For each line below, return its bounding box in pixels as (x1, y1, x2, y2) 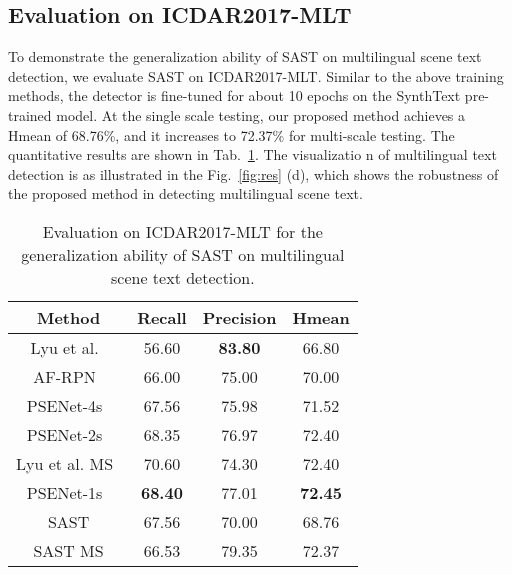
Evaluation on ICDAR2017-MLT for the (42, 219, 323, 243)
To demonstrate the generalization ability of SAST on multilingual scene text (8, 46, 482, 67)
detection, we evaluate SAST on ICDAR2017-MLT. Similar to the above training (8, 65, 504, 86)
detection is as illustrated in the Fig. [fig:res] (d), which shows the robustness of (8, 163, 499, 184)
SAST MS (33, 538, 104, 562)
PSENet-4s (26, 393, 103, 417)
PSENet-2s (26, 422, 103, 446)
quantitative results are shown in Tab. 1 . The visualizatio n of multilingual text (8, 144, 497, 165)
